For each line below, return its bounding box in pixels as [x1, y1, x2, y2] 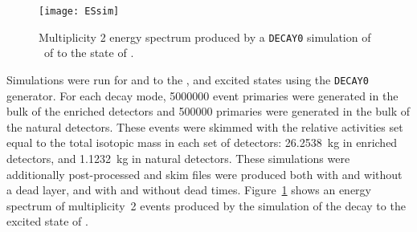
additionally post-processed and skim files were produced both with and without [6, 165, 403, 182]
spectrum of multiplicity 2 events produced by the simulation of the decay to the [6, 197, 406, 214]
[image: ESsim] [39, 6, 120, 17]
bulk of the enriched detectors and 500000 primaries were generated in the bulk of [6, 103, 411, 120]
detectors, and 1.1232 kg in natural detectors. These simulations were [6, 149, 350, 166]
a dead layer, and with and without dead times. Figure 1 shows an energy [6, 181, 371, 198]
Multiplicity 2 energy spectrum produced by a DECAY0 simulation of [39, 28, 371, 45]
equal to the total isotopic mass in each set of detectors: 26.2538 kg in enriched [6, 134, 398, 151]
